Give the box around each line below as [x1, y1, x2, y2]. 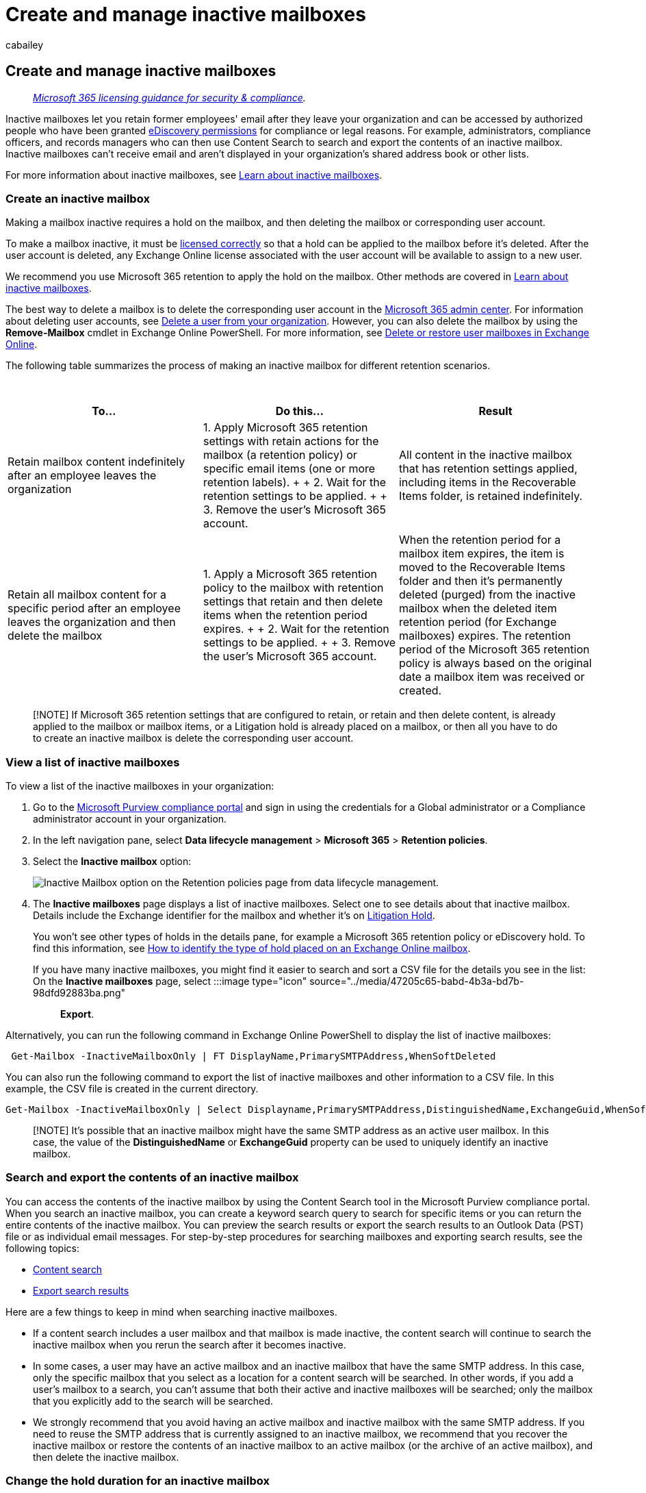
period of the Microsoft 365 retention [398, 642, 590, 657]
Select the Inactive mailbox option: [33, 855, 192, 868]
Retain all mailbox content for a [8, 588, 167, 602]
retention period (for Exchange [398, 615, 557, 629]
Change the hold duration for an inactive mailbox [5, 1474, 270, 1488]
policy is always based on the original [398, 656, 592, 670]
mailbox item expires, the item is [398, 547, 565, 561]
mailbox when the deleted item [398, 601, 557, 616]
